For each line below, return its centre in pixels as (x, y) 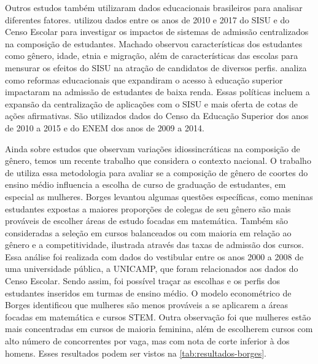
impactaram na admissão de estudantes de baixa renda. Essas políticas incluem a (157, 92)
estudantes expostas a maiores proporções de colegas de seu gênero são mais (148, 208)
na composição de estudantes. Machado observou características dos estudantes (154, 43)
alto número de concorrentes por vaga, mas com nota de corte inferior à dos (147, 341)
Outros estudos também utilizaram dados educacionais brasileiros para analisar (154, 7)
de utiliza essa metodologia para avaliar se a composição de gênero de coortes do (157, 172)
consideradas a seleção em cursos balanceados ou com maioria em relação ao (148, 232)
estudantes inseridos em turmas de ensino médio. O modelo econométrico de (148, 292)
